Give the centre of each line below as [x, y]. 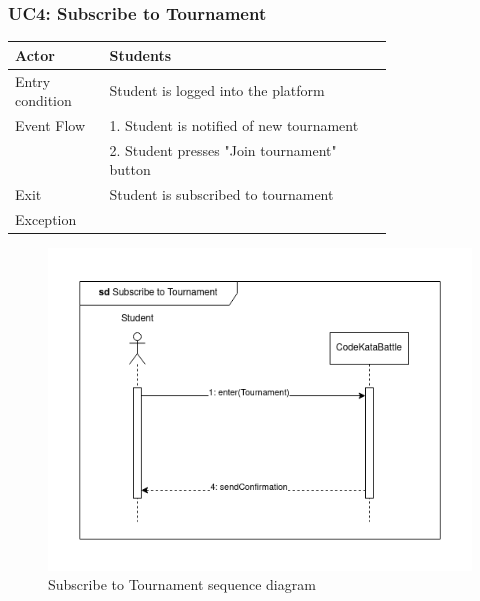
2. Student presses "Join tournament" [223, 149]
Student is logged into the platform [217, 90]
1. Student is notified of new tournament [234, 125]
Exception [46, 219]
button [130, 169]
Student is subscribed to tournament [221, 194]
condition [43, 100]
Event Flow [50, 125]
